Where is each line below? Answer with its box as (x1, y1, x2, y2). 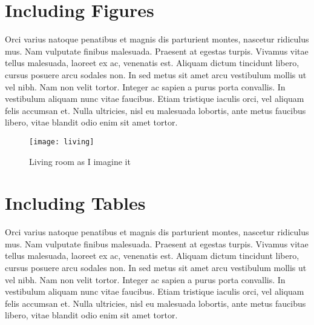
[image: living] (29, 137, 94, 146)
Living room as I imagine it (29, 155, 131, 167)
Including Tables (5, 190, 146, 215)
